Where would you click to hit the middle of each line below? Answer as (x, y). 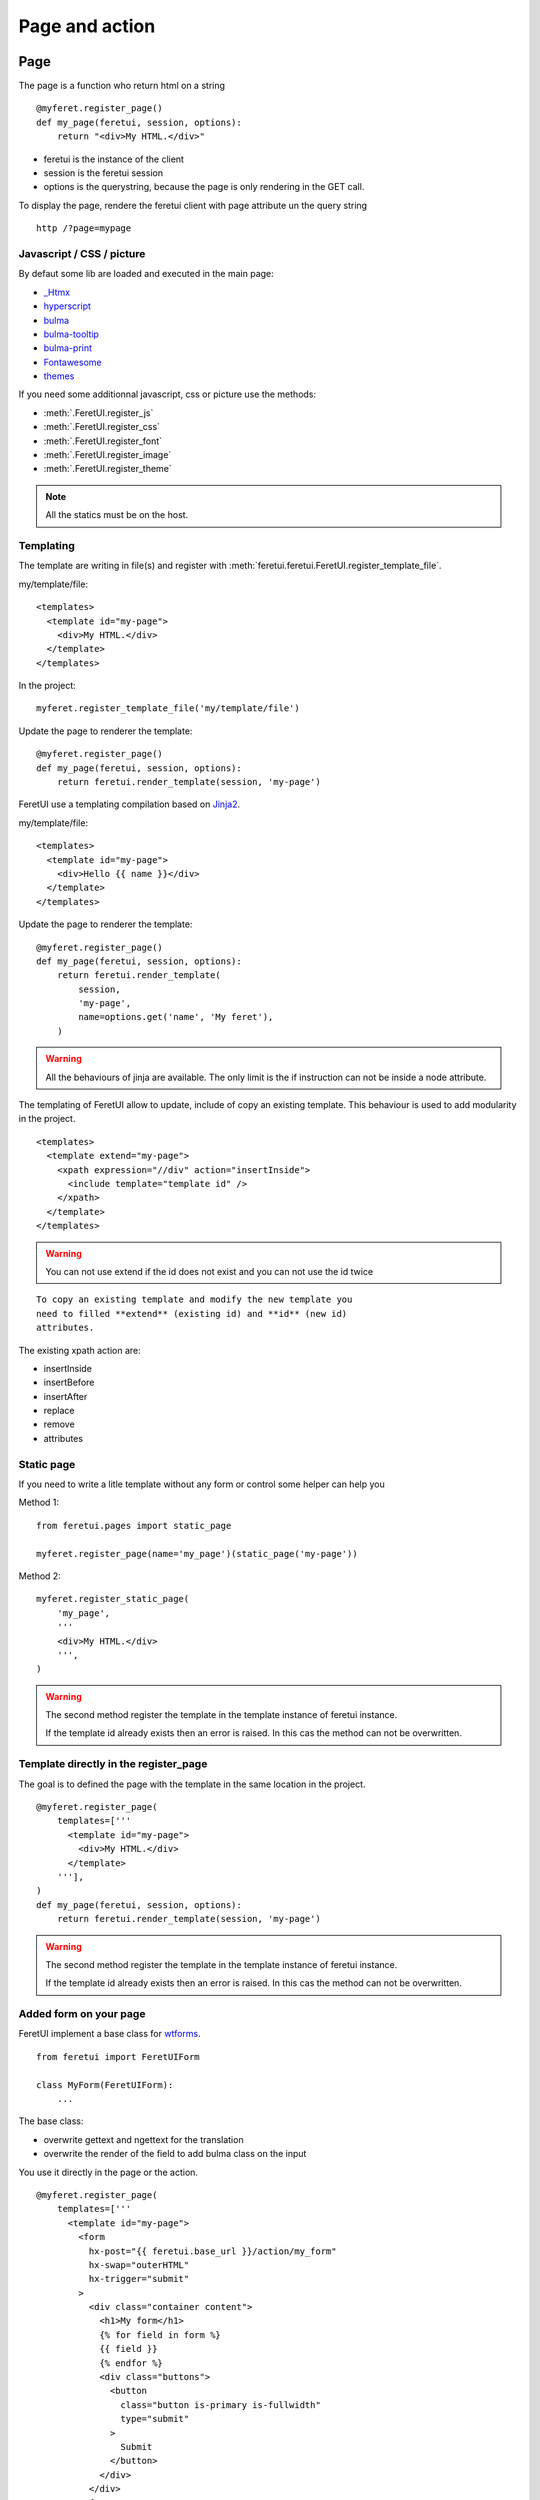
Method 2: (40, 1576)
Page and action (87, 26)
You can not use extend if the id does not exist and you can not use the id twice (209, 1271)
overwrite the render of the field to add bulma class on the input (175, 2154)
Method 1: (39, 1502)
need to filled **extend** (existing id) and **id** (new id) (192, 1313)
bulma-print (68, 348)
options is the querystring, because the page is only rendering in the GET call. (204, 187)
